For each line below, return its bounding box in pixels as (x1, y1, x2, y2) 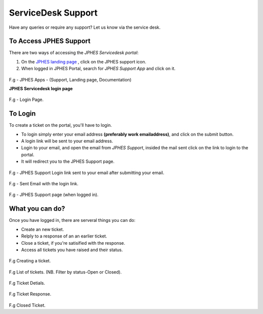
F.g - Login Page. (9, 97, 44, 102)
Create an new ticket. (21, 226, 64, 232)
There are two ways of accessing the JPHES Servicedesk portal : (9, 50, 139, 56)
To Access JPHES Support (9, 37, 91, 45)
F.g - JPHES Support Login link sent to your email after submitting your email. (9, 170, 165, 176)
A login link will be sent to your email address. (21, 138, 113, 144)
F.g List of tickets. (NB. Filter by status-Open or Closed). (9, 269, 122, 275)
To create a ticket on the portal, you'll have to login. (9, 122, 112, 128)
